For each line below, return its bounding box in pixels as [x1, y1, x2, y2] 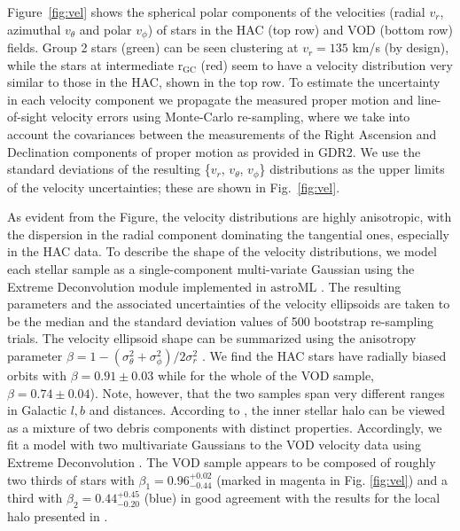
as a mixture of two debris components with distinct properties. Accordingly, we [7, 418, 442, 436]
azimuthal [7, 20, 61, 38]
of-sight [7, 107, 48, 126]
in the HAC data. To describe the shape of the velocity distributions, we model [7, 242, 437, 261]
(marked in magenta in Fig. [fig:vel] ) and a [216, 470, 448, 488]
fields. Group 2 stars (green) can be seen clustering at [7, 38, 299, 57]
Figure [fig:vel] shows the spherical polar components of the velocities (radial [7, 3, 425, 20]
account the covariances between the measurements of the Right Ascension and [7, 125, 437, 144]
